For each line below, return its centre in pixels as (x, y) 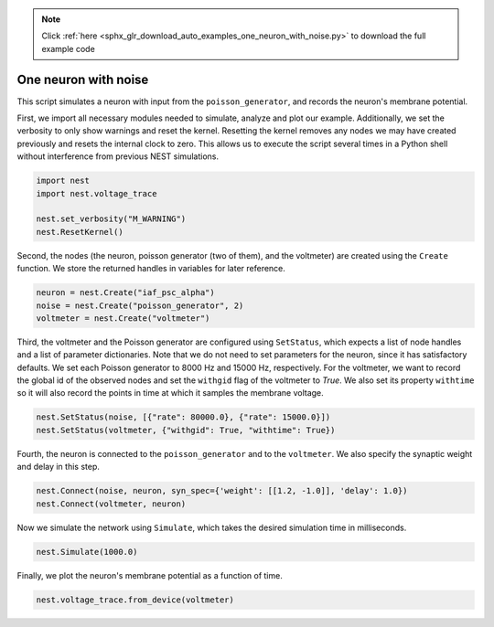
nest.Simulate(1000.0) (87, 552)
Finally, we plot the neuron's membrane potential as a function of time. (150, 575)
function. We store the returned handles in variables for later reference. (151, 269)
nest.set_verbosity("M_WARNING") (111, 219)
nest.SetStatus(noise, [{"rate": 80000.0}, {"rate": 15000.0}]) (183, 417)
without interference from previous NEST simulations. (118, 156)
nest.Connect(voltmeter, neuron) (111, 504)
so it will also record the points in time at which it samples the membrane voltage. (170, 393)
